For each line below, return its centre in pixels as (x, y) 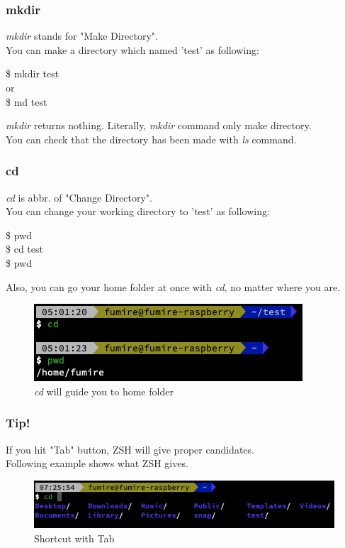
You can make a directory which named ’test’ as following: (132, 49)
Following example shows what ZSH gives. (97, 463)
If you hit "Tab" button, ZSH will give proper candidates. (130, 449)
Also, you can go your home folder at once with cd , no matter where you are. (173, 286)
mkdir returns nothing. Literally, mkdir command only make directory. (159, 125)
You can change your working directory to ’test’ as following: (138, 211)
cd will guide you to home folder (104, 391)
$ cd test (24, 249)
